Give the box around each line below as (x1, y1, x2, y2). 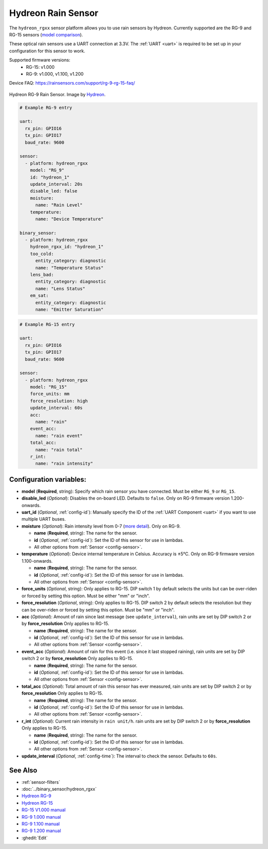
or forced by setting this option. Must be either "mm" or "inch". (21, 593, 150, 599)
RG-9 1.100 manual (21, 821, 60, 827)
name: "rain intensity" (35, 461, 93, 466)
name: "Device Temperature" (35, 216, 104, 221)
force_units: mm (30, 391, 69, 397)
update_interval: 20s (30, 181, 83, 187)
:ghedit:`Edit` (21, 835, 48, 841)
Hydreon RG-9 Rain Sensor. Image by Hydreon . (9, 91, 106, 97)
